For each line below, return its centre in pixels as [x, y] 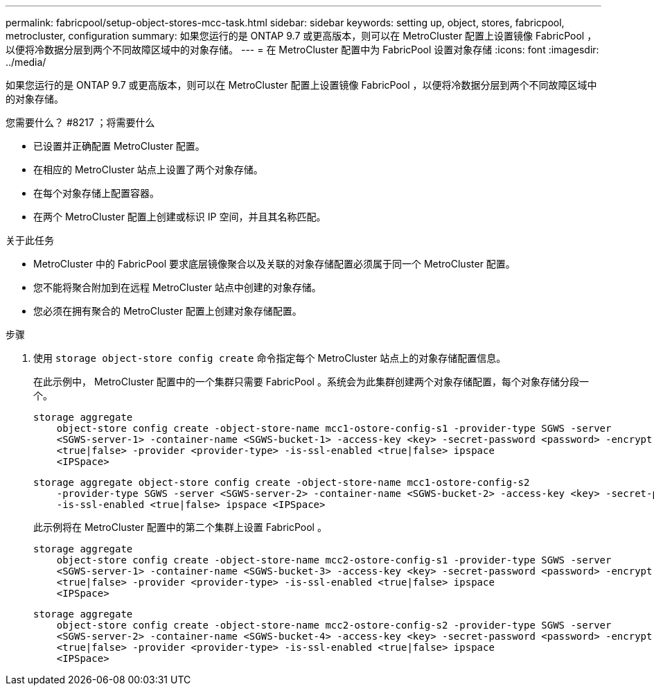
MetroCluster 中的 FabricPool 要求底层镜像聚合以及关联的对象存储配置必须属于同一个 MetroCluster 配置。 [274, 264]
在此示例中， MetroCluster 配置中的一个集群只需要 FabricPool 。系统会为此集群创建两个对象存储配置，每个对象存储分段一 [311, 382]
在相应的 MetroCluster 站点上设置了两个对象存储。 [148, 169]
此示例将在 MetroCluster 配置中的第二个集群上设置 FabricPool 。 [180, 527]
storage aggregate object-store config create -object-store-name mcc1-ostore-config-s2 [282, 482]
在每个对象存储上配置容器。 [96, 193]
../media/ [26, 62]
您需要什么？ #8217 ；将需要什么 [80, 122]
